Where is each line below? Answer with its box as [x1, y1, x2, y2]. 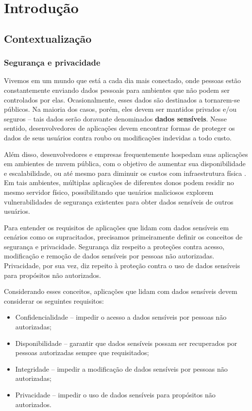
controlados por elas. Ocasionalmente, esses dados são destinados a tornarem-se [4, 94, 240, 104]
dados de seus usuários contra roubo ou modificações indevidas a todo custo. [4, 132, 232, 142]
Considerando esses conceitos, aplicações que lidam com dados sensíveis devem [4, 286, 237, 296]
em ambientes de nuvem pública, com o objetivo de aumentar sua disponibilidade [4, 158, 246, 169]
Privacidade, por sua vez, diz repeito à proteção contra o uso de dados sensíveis [4, 260, 240, 271]
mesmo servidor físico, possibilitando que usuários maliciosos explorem [4, 187, 214, 197]
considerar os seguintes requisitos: [4, 295, 104, 306]
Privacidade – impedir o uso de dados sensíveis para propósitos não [15, 390, 216, 399]
